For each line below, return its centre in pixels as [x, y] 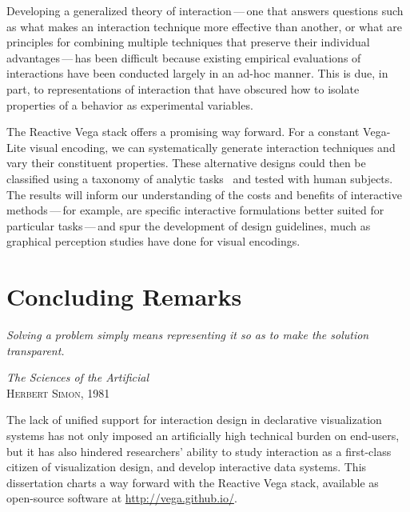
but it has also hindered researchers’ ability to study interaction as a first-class [199, 451]
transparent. [36, 350]
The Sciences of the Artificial [78, 377]
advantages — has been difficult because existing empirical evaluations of [184, 57]
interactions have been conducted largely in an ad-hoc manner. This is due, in [197, 73]
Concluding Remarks [124, 296]
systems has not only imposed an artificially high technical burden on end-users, [203, 435]
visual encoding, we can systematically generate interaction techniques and [212, 147]
